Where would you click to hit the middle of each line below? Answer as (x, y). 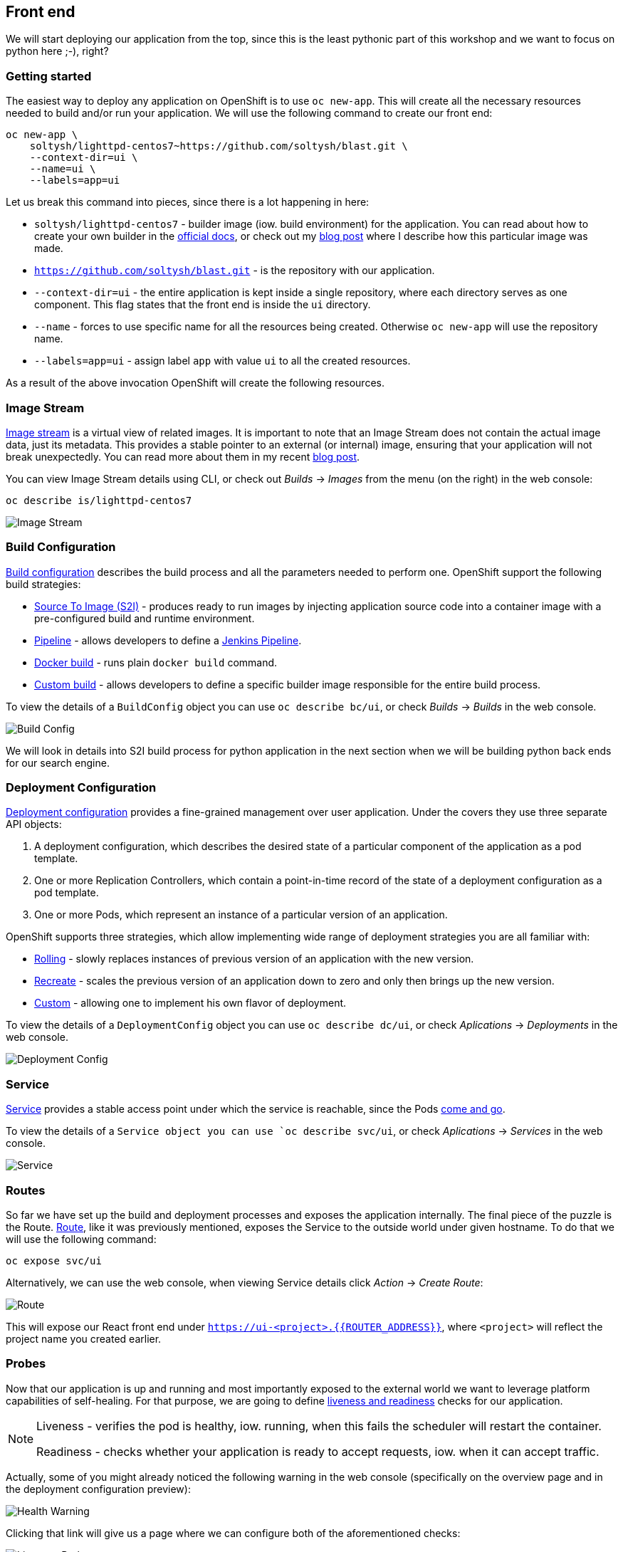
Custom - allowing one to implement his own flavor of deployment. (190, 1003)
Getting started (49, 76)
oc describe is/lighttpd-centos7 (99, 500)
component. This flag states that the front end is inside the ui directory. (203, 305)
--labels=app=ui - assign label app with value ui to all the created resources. (222, 361)
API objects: (34, 824)
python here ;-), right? (57, 51)
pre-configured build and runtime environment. (145, 618)
